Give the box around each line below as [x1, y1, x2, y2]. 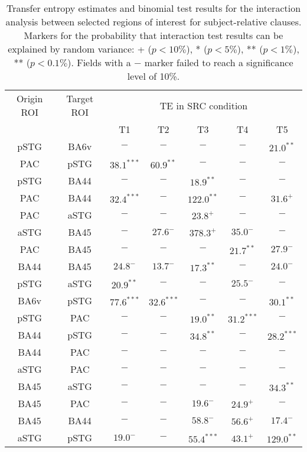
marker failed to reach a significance [144, 56, 293, 69]
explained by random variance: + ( [8, 42, 152, 56]
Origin [16, 92, 43, 105]
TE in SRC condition [159, 98, 248, 112]
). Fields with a [67, 56, 131, 69]
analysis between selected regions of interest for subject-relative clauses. [5, 15, 302, 28]
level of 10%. [127, 69, 180, 83]
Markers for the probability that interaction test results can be [24, 28, 283, 42]
